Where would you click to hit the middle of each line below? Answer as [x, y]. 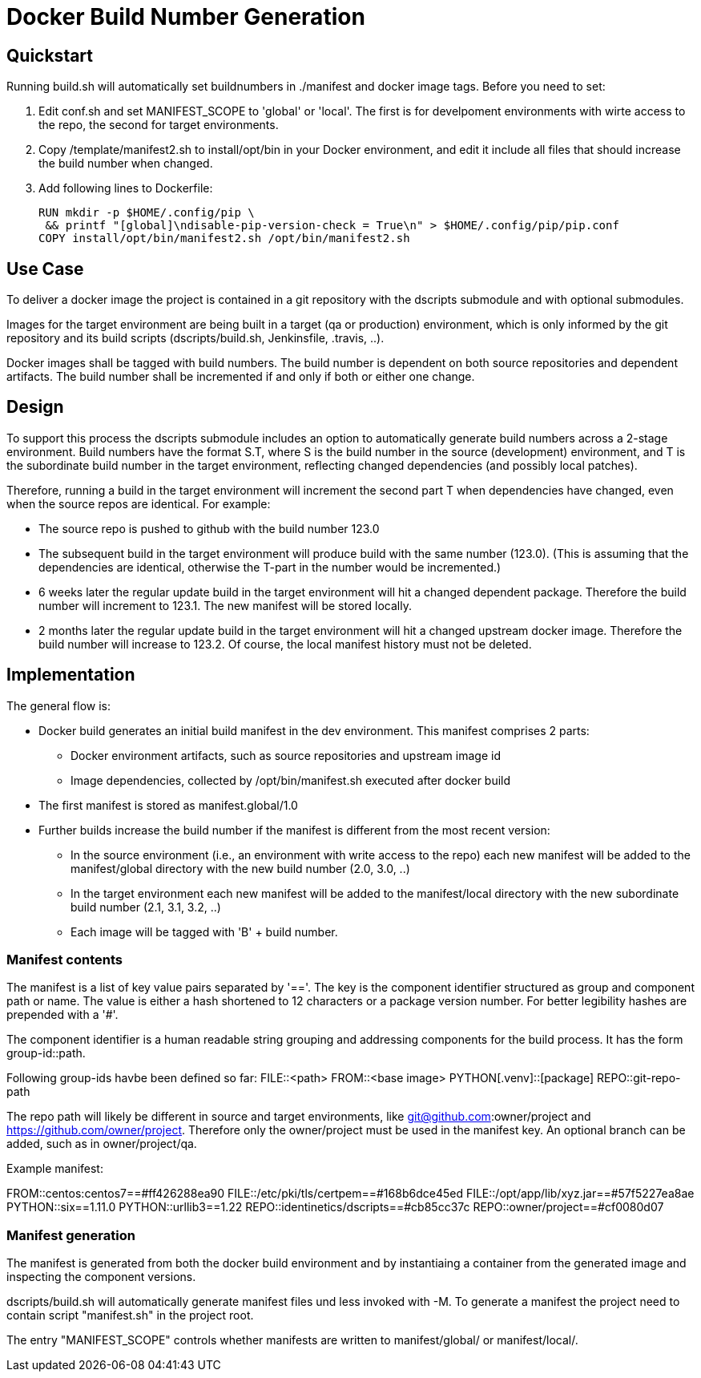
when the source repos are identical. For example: [139, 503]
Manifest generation [71, 1235]
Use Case [45, 269]
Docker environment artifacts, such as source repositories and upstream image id [286, 755]
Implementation [71, 675]
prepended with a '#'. [62, 1015]
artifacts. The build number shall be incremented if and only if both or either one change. [241, 377]
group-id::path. [46, 1053]
